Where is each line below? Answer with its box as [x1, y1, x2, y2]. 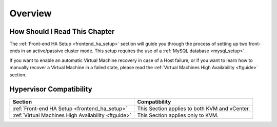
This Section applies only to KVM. [137, 112, 219, 119]
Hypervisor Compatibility [9, 85, 92, 94]
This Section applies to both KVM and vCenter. [137, 105, 250, 112]
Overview [9, 8, 52, 19]
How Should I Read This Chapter [9, 27, 115, 36]
